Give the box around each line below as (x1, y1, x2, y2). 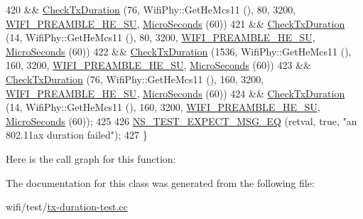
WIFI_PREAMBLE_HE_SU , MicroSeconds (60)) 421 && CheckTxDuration (6, 16, 345, 31)
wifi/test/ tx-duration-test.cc (6, 199, 128, 214)
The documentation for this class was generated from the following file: (6, 175, 315, 190)
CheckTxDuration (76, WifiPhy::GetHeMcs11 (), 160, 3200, (6, 71, 264, 86)
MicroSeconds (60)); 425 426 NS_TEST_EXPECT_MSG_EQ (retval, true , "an (6, 113, 357, 128)
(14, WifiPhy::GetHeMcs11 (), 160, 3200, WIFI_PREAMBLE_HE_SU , (6, 100, 320, 114)
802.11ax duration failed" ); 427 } (6, 127, 148, 142)
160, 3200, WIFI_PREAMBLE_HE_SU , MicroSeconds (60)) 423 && (6, 58, 311, 73)
